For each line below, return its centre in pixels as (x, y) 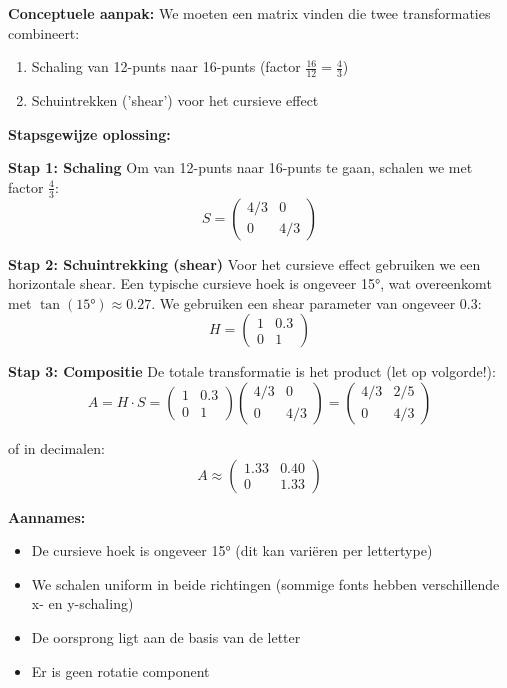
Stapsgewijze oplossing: (89, 133)
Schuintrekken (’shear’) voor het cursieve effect (175, 100)
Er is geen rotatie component (120, 670)
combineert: (44, 32)
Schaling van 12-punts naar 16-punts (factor (166, 66)
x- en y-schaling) (82, 603)
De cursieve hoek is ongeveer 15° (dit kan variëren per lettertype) (232, 550)
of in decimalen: (56, 448)
